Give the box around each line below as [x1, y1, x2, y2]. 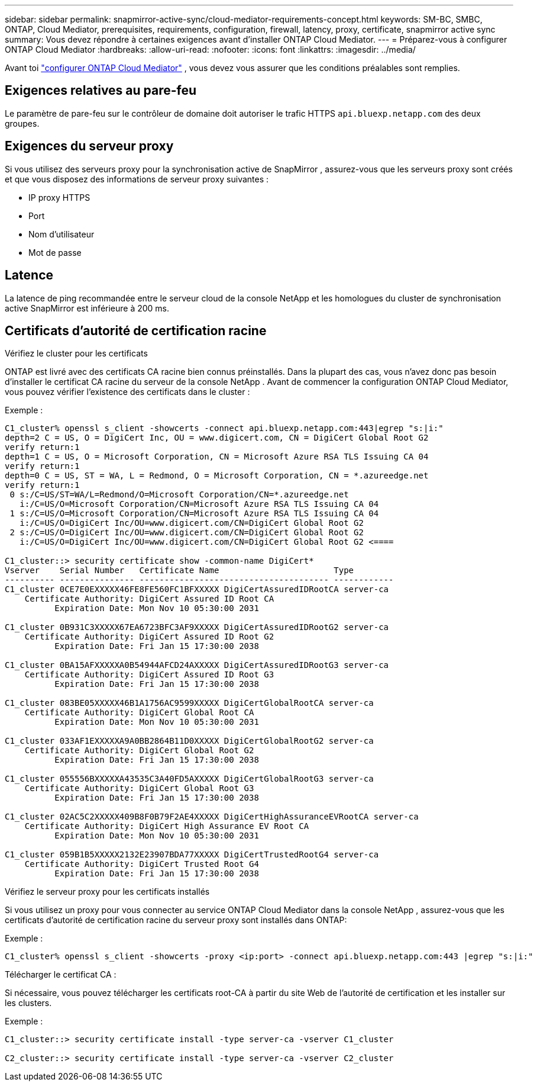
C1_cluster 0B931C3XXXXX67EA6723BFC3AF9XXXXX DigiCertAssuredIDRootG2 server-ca [5, 622, 389, 632]
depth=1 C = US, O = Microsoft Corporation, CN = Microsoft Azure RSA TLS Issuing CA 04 [5, 452, 429, 462]
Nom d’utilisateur [28, 229, 95, 239]
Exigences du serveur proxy [5, 139, 174, 154]
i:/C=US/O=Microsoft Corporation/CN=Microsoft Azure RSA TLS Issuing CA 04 [20, 499, 379, 509]
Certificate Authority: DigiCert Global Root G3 [24, 783, 254, 793]
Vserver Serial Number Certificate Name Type [5, 566, 354, 576]
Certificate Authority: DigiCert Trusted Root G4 [24, 859, 259, 869]
